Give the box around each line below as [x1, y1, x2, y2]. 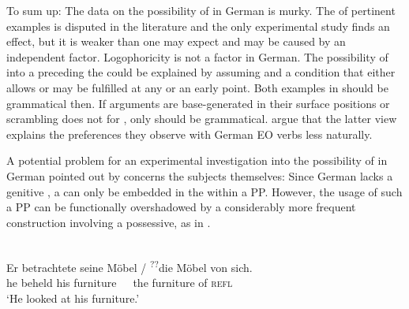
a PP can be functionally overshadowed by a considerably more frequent [6, 199, 356, 215]
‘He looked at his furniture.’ [6, 289, 140, 306]
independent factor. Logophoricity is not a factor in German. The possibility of [6, 48, 388, 65]
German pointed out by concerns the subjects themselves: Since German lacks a [6, 167, 393, 184]
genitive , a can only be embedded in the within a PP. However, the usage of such [6, 183, 403, 199]
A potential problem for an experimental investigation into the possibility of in [6, 152, 388, 169]
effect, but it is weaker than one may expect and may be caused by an [6, 33, 346, 50]
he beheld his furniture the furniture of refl [6, 274, 233, 291]
